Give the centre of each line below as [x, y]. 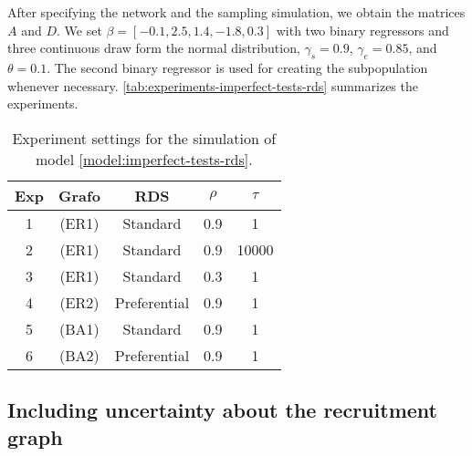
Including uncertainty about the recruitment [222, 410]
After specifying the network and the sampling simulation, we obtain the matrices [236, 12]
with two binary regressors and [362, 30]
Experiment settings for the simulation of [144, 138]
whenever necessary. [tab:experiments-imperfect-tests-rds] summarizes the [213, 85]
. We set [79, 30]
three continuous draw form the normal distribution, [154, 48]
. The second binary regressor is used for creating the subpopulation [237, 67]
